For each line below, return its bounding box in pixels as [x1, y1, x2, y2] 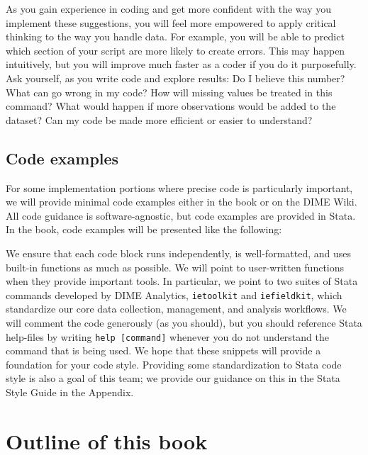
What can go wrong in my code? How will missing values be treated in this [6, 84, 333, 99]
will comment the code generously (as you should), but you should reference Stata [6, 315, 362, 330]
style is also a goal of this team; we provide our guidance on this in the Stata [6, 371, 340, 386]
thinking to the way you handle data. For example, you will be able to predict [6, 29, 345, 44]
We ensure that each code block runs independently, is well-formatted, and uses [6, 245, 352, 260]
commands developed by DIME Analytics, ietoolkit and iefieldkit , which [6, 287, 342, 302]
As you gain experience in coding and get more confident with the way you [6, 1, 332, 16]
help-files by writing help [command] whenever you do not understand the [6, 329, 329, 344]
